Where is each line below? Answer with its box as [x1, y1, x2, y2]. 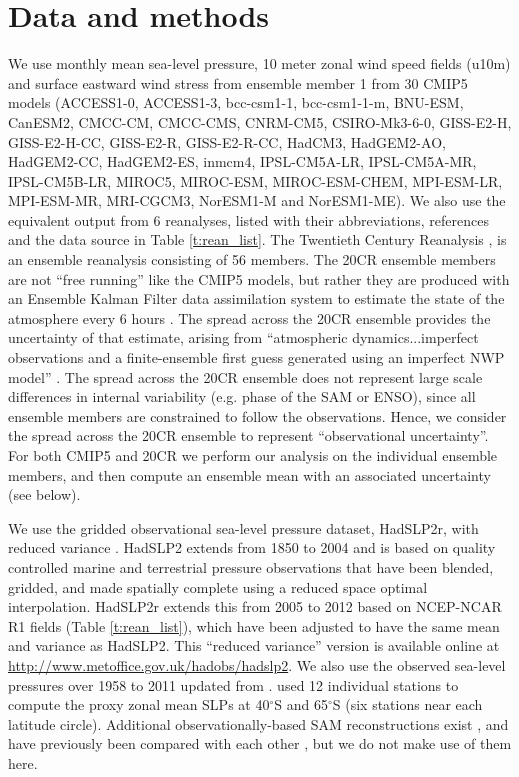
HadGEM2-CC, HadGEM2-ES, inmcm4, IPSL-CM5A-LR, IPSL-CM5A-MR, [8, 151, 477, 172]
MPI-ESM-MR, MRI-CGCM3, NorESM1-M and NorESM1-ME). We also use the [8, 190, 506, 211]
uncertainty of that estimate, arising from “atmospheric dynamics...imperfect [8, 327, 479, 348]
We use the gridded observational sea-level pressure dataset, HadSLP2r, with [8, 517, 479, 538]
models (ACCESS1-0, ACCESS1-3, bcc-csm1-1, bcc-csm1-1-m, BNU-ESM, [8, 92, 464, 113]
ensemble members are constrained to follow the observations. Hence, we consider [8, 405, 507, 426]
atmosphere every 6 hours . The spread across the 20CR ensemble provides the [8, 307, 491, 328]
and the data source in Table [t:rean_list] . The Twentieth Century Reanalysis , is [8, 229, 507, 250]
